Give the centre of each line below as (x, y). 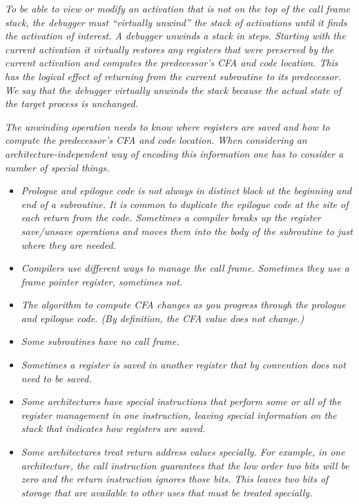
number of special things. (57, 167)
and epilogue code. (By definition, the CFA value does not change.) (163, 318)
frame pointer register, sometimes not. (102, 281)
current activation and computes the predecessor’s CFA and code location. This (172, 63)
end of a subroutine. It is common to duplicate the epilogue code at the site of (185, 204)
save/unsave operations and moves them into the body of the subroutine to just (187, 231)
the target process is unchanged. (71, 103)
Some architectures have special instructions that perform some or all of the (181, 401)
